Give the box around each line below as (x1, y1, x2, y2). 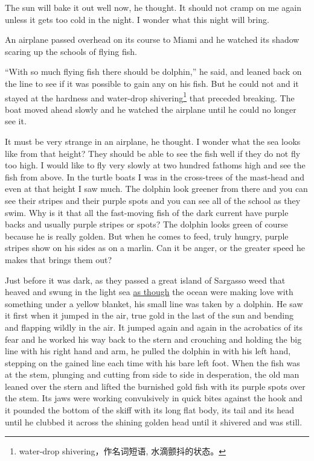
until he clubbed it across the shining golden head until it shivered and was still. (5, 415, 303, 428)
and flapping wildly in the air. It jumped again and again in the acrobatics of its (5, 320, 303, 333)
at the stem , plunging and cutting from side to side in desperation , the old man (5, 368, 300, 381)
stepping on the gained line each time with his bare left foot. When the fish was (5, 356, 300, 369)
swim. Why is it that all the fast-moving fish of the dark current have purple (5, 206, 289, 218)
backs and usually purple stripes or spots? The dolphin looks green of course (5, 218, 288, 230)
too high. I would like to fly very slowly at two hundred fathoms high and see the (5, 159, 306, 171)
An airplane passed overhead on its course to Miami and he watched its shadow (5, 33, 300, 46)
